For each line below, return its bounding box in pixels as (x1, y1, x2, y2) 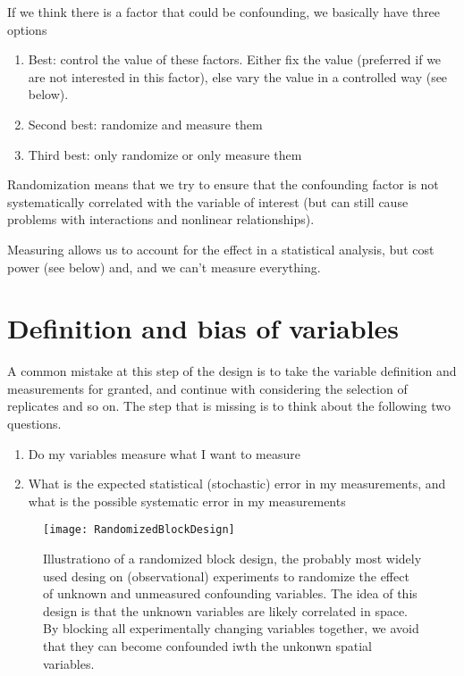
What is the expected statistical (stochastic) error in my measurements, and (28, 474, 446, 493)
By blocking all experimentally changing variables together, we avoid (43, 619, 419, 638)
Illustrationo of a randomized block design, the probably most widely (43, 549, 422, 568)
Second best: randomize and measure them (28, 114, 263, 133)
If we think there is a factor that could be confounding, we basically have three (7, 3, 441, 21)
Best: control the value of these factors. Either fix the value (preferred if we (28, 50, 442, 69)
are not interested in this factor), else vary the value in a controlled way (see (28, 67, 448, 86)
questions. (7, 414, 62, 433)
